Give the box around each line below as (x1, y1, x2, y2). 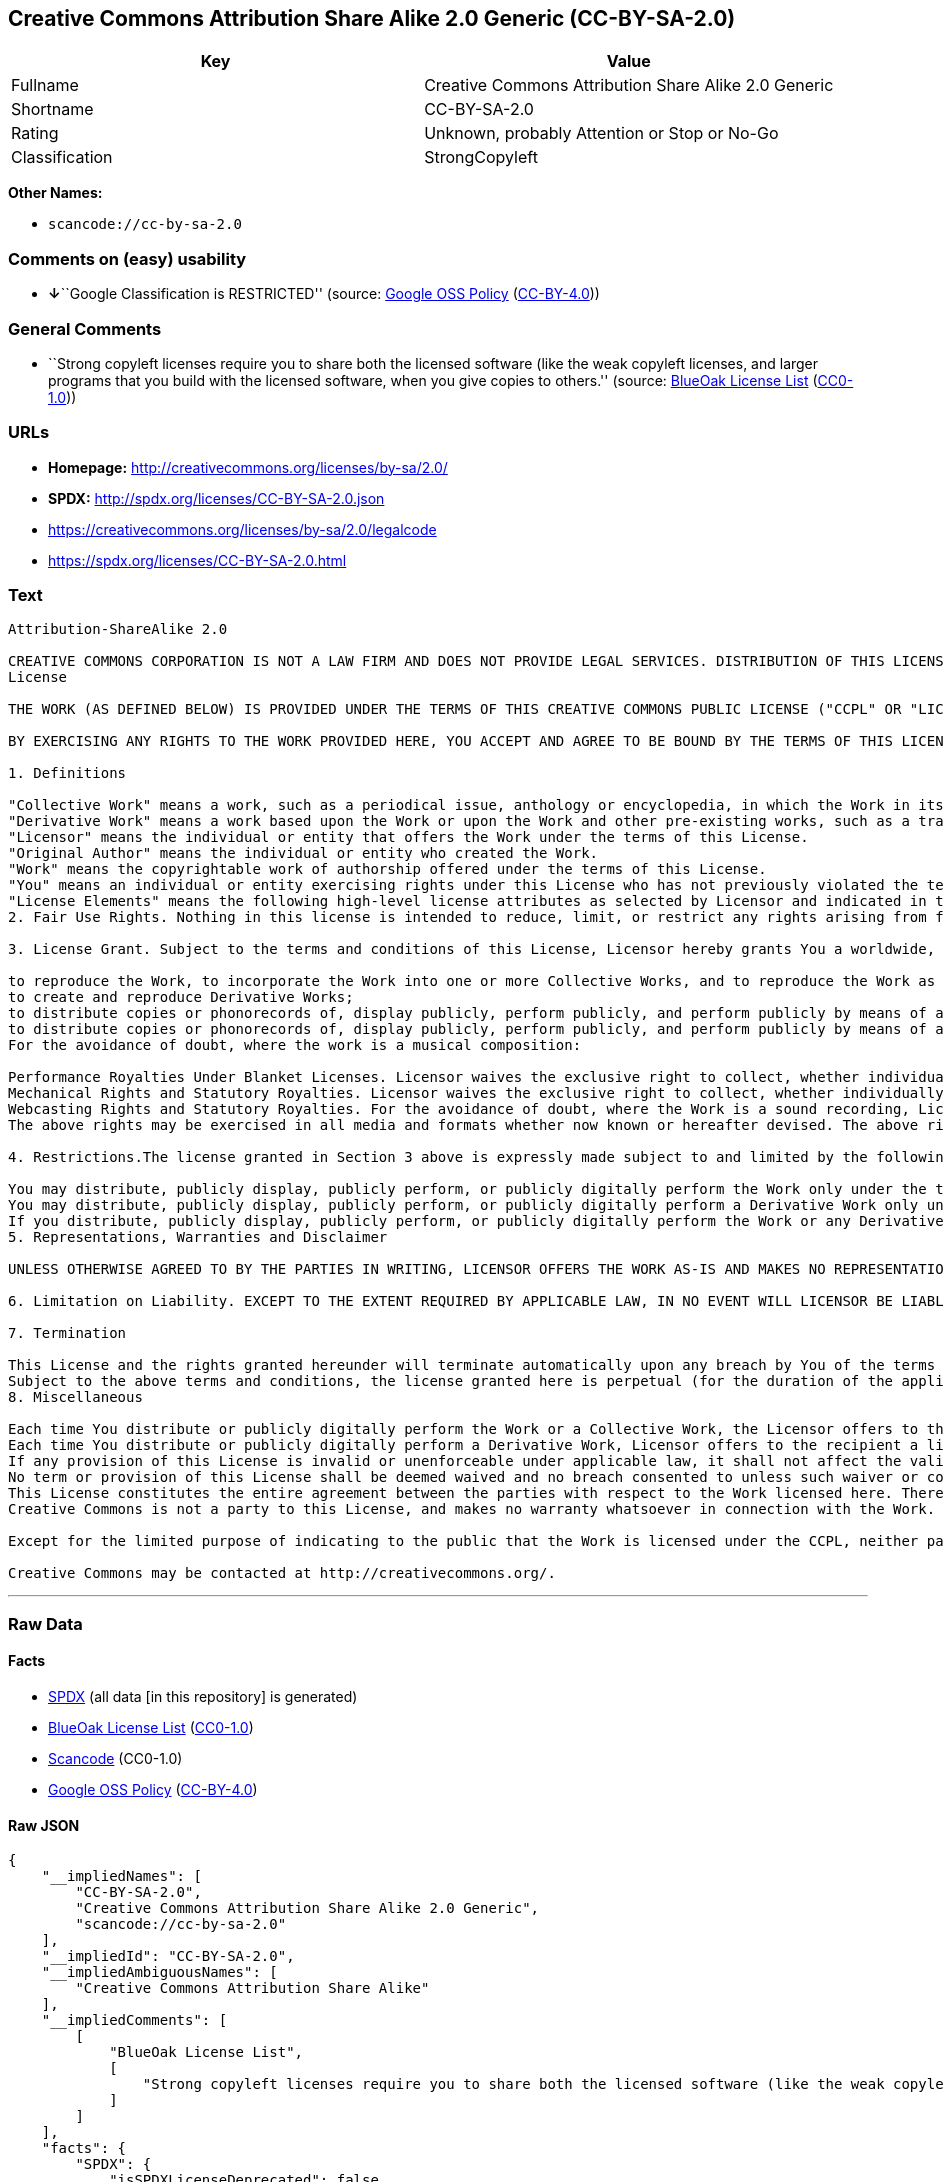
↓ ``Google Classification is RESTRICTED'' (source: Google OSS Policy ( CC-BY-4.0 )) (48, 285, 600, 303)
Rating (11, 123, 59, 144)
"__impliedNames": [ (41, 1868, 202, 1885)
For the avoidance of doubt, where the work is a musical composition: (8, 1037, 582, 1054)
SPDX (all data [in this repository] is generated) (48, 1688, 358, 1706)
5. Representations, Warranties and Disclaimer (8, 1229, 388, 1246)
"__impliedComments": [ (41, 2012, 228, 2029)
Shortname (11, 99, 94, 120)
